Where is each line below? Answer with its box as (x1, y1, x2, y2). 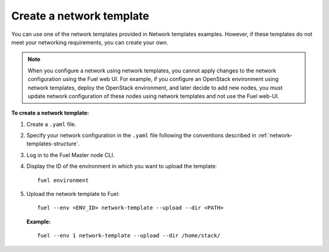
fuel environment (37, 177, 89, 184)
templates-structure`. (26, 140, 80, 147)
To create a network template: (11, 110, 90, 117)
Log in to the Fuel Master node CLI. (26, 151, 115, 158)
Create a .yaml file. (26, 121, 77, 128)
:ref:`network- (257, 131, 292, 139)
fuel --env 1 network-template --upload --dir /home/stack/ (37, 232, 221, 239)
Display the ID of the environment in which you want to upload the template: (26, 163, 218, 170)
